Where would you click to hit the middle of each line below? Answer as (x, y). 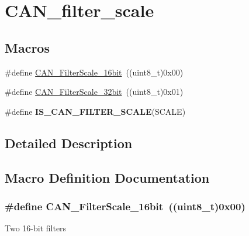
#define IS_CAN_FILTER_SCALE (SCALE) (95, 111)
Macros (27, 47)
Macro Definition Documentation (107, 177)
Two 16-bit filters (36, 228)
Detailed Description (69, 143)
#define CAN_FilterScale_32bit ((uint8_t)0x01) (94, 92)
